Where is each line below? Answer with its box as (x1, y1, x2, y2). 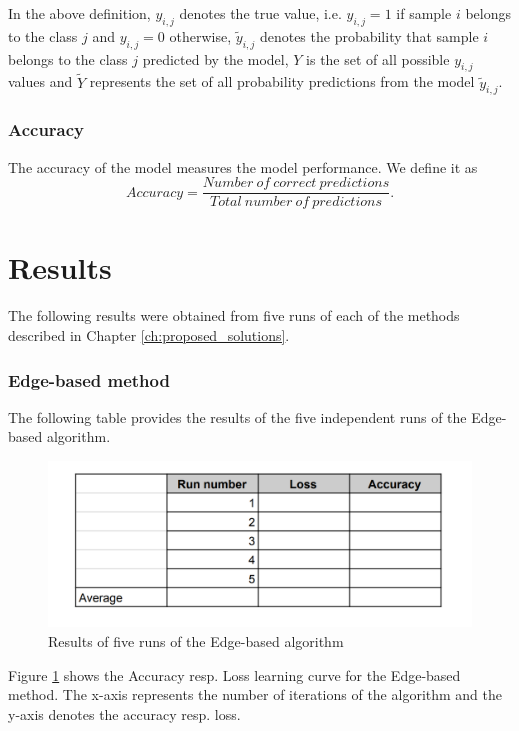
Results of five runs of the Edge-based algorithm (48, 631, 344, 652)
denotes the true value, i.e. (179, 3, 342, 23)
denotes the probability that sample (259, 25, 479, 46)
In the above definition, (8, 3, 151, 23)
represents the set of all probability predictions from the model (89, 71, 475, 92)
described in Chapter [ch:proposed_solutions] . (8, 325, 290, 345)
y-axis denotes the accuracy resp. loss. (8, 703, 241, 724)
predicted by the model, (142, 48, 289, 69)
